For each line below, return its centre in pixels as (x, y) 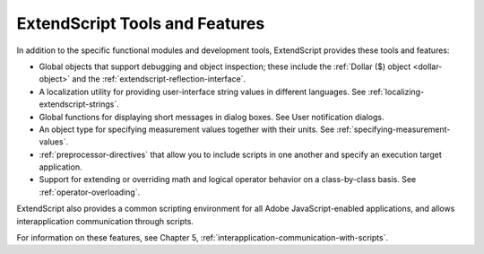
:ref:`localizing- (396, 92)
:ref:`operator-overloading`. (90, 192)
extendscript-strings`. (79, 104)
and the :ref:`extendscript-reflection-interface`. (159, 79)
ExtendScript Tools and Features (141, 23)
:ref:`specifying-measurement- (393, 129)
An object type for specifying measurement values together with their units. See (187, 129)
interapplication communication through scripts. (105, 221)
